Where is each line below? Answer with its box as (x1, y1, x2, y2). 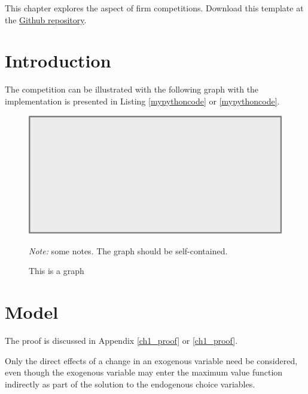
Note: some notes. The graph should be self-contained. (29, 244, 228, 257)
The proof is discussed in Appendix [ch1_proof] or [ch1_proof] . (5, 334, 238, 347)
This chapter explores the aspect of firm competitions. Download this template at (5, 2, 304, 14)
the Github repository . (5, 13, 87, 26)
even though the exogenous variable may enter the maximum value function (5, 366, 283, 378)
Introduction (5, 48, 111, 73)
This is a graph (29, 264, 84, 277)
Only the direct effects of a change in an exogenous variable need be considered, (5, 354, 298, 367)
